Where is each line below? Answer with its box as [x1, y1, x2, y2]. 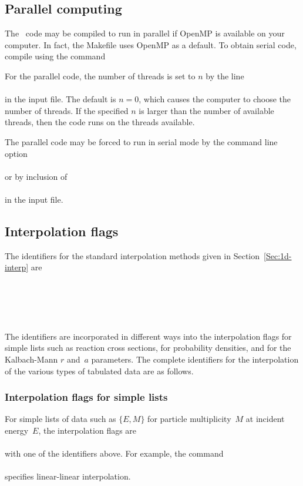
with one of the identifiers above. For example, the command [5, 447, 224, 460]
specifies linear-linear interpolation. [5, 470, 131, 482]
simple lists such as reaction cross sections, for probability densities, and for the [5, 341, 291, 354]
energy [5, 424, 29, 437]
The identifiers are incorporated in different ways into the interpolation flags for [5, 330, 292, 342]
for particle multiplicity [147, 413, 231, 425]
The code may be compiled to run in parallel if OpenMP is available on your [5, 27, 285, 39]
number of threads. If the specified [5, 104, 129, 116]
